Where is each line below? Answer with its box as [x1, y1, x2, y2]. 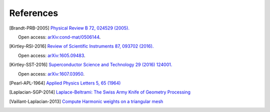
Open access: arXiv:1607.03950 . [18, 70, 85, 77]
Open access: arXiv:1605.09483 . [18, 52, 85, 58]
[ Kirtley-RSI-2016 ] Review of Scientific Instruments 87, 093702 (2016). [9, 43, 154, 49]
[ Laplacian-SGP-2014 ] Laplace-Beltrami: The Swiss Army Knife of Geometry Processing [9, 89, 191, 95]
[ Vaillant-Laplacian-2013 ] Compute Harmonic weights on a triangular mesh [9, 98, 163, 104]
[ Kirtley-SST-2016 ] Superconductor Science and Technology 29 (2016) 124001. [9, 61, 172, 67]
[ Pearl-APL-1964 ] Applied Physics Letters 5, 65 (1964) [9, 80, 121, 86]
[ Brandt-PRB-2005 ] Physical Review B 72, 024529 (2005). [9, 25, 130, 31]
